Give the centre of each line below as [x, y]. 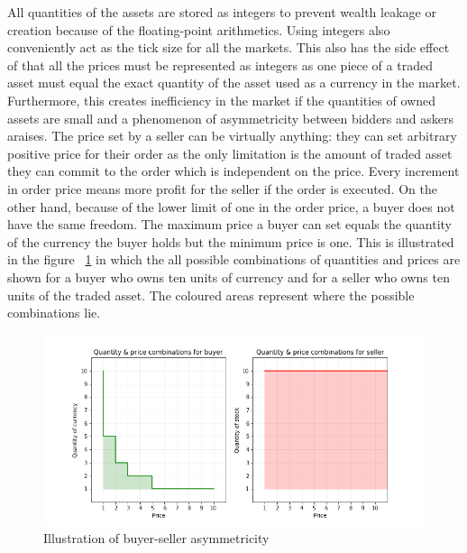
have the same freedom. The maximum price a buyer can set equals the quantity [230, 224]
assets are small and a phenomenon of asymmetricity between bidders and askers [230, 118]
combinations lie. [54, 313]
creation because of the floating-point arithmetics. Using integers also [199, 29]
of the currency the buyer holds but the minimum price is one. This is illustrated [231, 241]
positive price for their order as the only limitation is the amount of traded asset [230, 153]
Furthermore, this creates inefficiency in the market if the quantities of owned [222, 100]
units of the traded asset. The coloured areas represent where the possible [211, 295]
